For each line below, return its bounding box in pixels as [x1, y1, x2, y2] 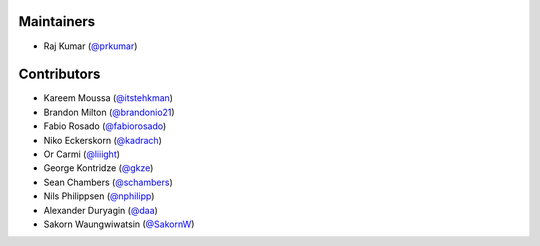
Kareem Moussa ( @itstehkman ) [43, 92, 174, 104]
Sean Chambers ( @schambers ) [43, 176, 174, 188]
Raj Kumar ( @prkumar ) [43, 40, 138, 52]
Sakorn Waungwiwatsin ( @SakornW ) [43, 218, 195, 230]
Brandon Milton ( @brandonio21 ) [43, 106, 175, 118]
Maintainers [18, 13, 96, 30]
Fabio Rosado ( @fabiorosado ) [43, 120, 167, 132]
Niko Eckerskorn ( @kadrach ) [43, 134, 162, 146]
